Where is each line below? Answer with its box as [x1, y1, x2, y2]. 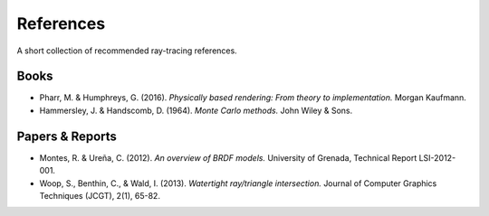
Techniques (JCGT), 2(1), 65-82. [39, 190, 160, 201]
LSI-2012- [418, 152, 456, 163]
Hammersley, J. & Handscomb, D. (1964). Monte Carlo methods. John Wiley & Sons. [39, 105, 353, 116]
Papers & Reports [16, 128, 118, 144]
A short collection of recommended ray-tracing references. [16, 45, 237, 56]
